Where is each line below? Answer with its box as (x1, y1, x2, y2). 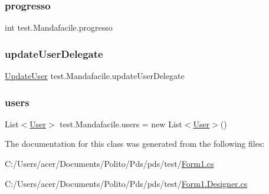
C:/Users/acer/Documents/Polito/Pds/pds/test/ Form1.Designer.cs (5, 177, 248, 189)
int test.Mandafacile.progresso (5, 21, 113, 34)
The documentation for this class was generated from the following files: (5, 137, 265, 150)
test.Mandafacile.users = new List (60, 117, 182, 130)
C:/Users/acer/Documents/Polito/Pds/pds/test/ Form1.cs (5, 157, 214, 170)
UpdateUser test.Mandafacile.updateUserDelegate (5, 70, 185, 82)
